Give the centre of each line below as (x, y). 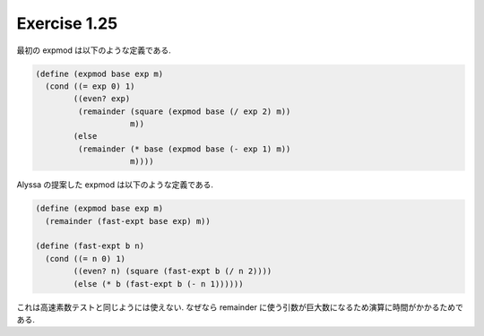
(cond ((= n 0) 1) (85, 258)
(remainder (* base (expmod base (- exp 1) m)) (184, 149)
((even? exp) (102, 99)
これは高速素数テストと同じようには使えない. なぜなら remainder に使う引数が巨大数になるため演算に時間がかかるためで (240, 307)
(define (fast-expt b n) (90, 246)
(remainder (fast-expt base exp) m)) (128, 221)
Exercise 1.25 (67, 23)
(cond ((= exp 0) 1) (90, 86)
